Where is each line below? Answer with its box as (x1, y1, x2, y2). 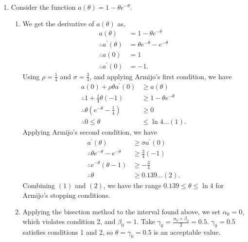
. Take (137, 216, 155, 226)
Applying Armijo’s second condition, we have (22, 126, 157, 137)
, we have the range (103, 180, 161, 190)
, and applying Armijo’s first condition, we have (89, 71, 232, 81)
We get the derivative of (22, 18, 94, 28)
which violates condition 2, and (22, 216, 116, 226)
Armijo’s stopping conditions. (22, 190, 110, 200)
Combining (22, 180, 55, 190)
